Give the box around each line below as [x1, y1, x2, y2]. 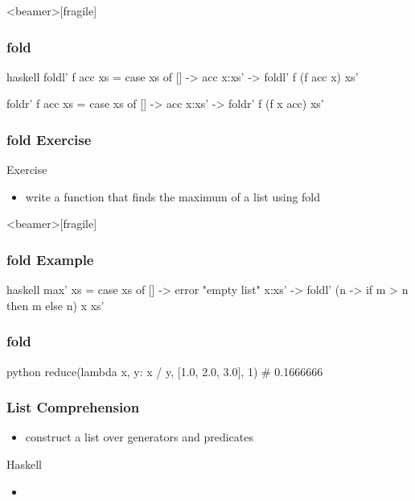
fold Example [6, 249, 94, 269]
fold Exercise [6, 129, 92, 149]
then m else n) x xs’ [6, 296, 105, 313]
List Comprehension [6, 397, 140, 417]
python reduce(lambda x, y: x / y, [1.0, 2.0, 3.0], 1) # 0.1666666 [6, 362, 323, 379]
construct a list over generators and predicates [25, 429, 254, 445]
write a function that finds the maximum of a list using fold [25, 188, 321, 205]
